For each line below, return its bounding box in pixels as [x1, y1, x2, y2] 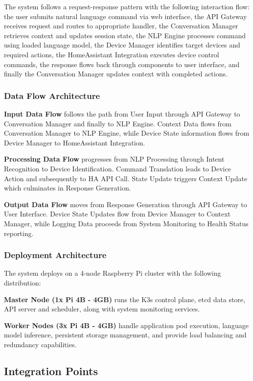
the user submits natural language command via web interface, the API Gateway [4, 11, 247, 21]
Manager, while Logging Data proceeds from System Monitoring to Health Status [4, 218, 249, 228]
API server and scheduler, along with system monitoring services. [4, 304, 200, 314]
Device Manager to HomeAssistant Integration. [4, 137, 145, 147]
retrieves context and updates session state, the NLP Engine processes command [4, 30, 246, 40]
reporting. [4, 228, 34, 238]
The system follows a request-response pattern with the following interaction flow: [4, 1, 250, 11]
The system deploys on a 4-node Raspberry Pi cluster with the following [4, 268, 221, 278]
